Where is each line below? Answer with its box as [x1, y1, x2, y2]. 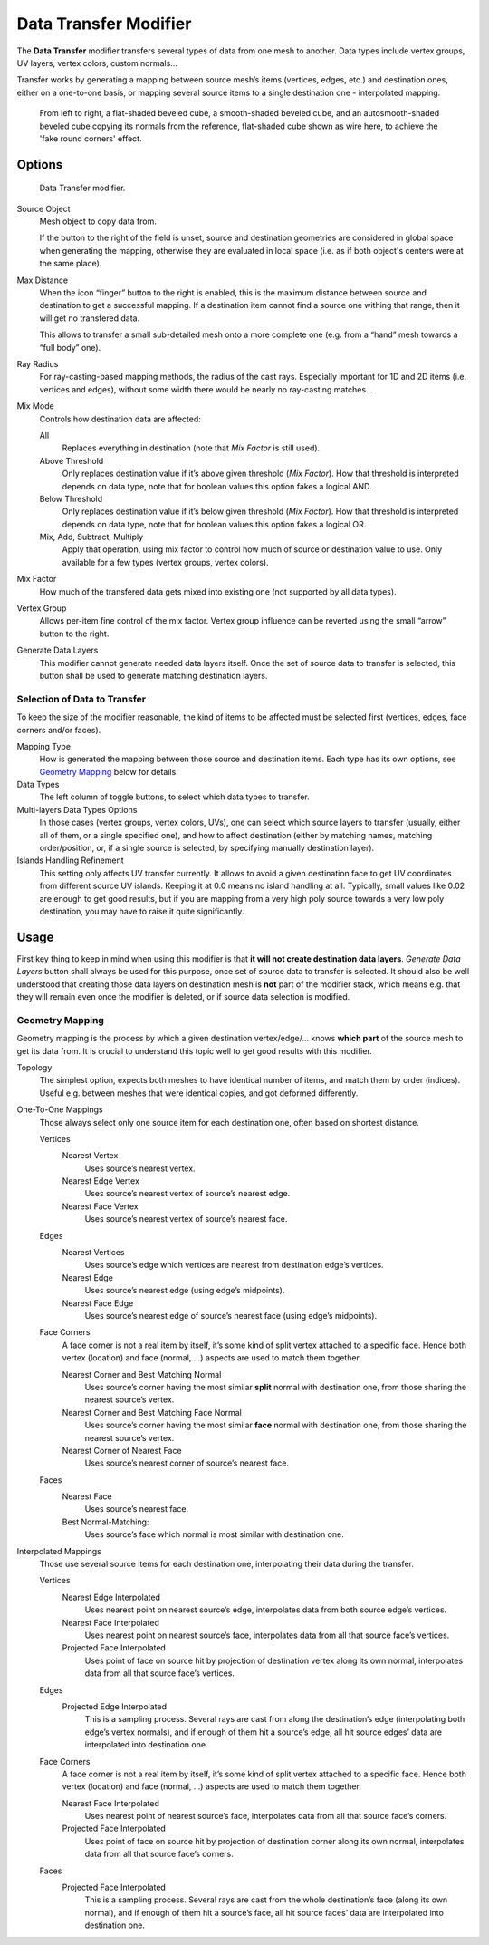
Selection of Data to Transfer [16, 692, 147, 705]
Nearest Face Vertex [62, 1201, 139, 1212]
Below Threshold [39, 493, 103, 504]
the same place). [39, 258, 102, 269]
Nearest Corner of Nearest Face [62, 1445, 182, 1456]
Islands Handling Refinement [16, 855, 124, 866]
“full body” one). [39, 342, 101, 353]
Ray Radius [16, 358, 59, 369]
